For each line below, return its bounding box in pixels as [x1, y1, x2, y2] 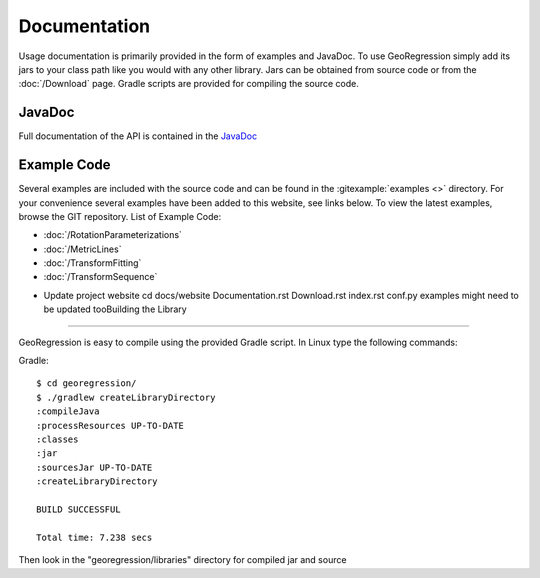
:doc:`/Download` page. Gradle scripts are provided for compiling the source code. [18, 78, 359, 90]
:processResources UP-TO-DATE [36, 420, 185, 431]
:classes [36, 434, 79, 445]
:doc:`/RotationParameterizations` [43, 229, 182, 241]
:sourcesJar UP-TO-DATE [36, 461, 153, 473]
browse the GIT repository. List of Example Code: [18, 210, 222, 222]
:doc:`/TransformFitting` [43, 257, 142, 269]
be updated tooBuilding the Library [43, 303, 187, 315]
